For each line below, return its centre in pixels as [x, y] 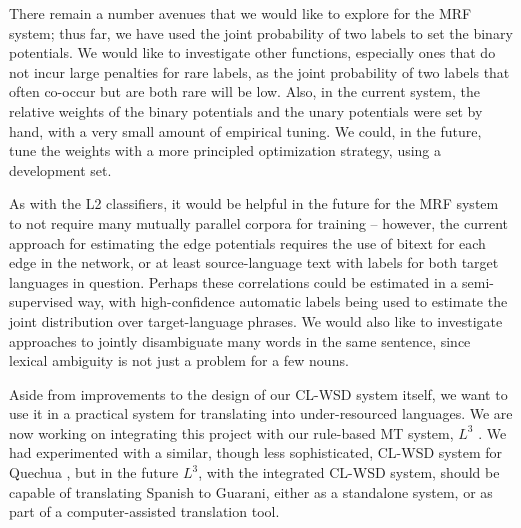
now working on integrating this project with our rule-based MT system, [231, 432]
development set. [60, 169]
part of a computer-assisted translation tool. [144, 511]
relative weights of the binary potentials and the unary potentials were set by [246, 110]
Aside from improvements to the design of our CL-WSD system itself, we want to [258, 393]
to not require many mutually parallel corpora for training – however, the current [258, 222]
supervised [41, 301]
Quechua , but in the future [94, 472]
